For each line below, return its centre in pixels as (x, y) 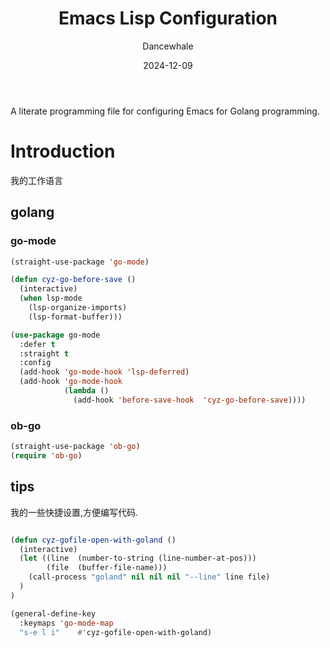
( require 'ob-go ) (46, 455)
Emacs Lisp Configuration (168, 18)
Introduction (63, 151)
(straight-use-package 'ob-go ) (75, 447)
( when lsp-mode (51, 298)
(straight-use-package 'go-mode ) (80, 262)
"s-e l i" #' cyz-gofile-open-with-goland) (116, 632)
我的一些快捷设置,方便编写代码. (74, 512)
